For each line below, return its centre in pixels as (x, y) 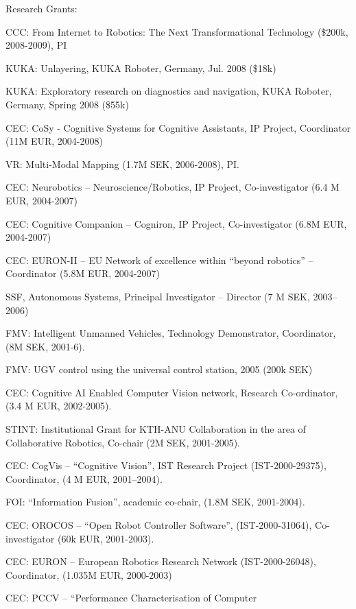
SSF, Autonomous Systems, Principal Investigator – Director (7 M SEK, (158, 296)
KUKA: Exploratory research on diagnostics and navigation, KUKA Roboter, (169, 91)
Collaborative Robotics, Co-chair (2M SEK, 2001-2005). (123, 442)
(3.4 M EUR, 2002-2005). (59, 406)
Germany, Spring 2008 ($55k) (67, 104)
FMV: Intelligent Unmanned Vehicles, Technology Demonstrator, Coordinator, (171, 333)
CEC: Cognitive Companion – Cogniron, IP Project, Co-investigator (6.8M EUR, (176, 223)
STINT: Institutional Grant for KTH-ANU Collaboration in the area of (156, 429)
